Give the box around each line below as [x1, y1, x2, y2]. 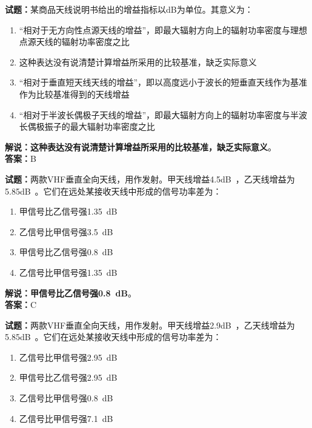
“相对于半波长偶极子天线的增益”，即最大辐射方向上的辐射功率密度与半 [19, 108, 299, 121]
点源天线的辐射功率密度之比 [19, 35, 130, 48]
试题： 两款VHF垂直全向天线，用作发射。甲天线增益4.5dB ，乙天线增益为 [5, 172, 295, 185]
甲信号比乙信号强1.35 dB [19, 205, 118, 218]
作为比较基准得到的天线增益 [19, 87, 130, 100]
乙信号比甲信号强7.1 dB [19, 412, 113, 424]
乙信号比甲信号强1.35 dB [19, 266, 118, 278]
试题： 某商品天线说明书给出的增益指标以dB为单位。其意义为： [5, 3, 253, 15]
